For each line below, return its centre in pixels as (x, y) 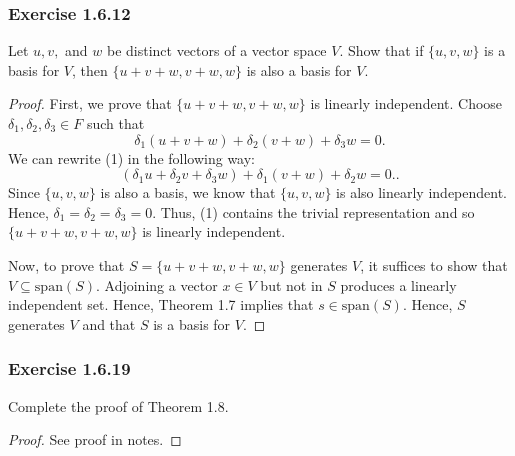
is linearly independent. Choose (406, 103)
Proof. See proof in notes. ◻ (95, 439)
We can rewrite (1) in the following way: (132, 157)
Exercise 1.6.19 (69, 368)
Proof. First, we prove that (90, 103)
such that (115, 123)
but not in (291, 284)
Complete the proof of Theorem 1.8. (118, 405)
